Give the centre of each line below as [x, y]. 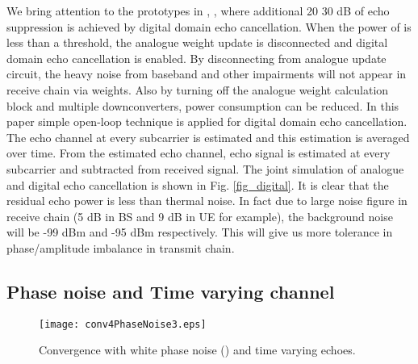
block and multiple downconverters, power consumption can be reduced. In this [203, 105]
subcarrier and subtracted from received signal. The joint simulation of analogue [205, 168]
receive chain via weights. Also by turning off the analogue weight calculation [198, 89]
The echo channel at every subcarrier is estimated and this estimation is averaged [208, 137]
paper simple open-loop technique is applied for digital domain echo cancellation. [207, 121]
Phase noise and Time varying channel [171, 291]
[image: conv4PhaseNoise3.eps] [123, 324]
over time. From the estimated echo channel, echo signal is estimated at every [199, 153]
